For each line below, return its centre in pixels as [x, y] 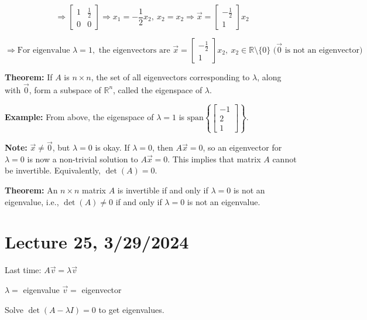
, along [269, 77]
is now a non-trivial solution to [83, 159]
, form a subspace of [65, 89]
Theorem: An [31, 190]
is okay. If [112, 147]
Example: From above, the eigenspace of [79, 117]
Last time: [23, 270]
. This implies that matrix [214, 159]
